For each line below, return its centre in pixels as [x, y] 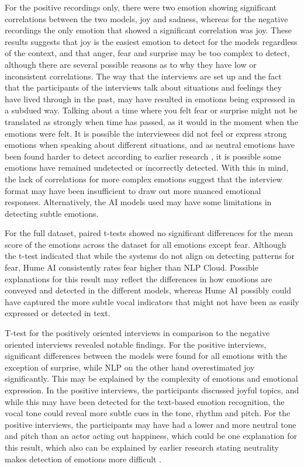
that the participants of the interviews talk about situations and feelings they [144, 87]
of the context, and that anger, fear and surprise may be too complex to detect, [147, 53]
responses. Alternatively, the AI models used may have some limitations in [138, 202]
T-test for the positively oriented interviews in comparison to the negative [137, 333]
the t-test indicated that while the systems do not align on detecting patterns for [150, 256]
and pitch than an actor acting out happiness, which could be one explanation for [151, 436]
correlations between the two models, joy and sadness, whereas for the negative [146, 18]
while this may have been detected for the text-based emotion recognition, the [145, 401]
